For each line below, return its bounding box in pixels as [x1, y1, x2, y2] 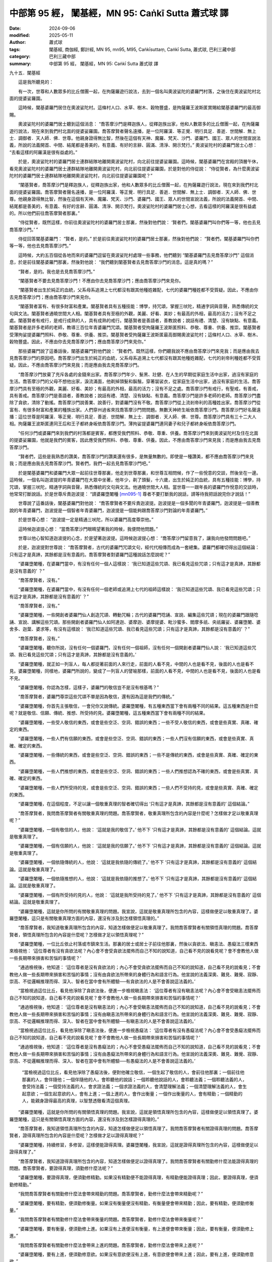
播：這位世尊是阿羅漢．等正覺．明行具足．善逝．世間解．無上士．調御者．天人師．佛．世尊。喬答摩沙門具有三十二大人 [9, 414, 256, 420]
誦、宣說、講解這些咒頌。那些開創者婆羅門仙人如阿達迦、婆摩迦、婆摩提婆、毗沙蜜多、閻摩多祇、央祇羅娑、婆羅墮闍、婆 [9, 619, 261, 625]
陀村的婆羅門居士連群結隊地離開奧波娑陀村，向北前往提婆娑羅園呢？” [9, 172, 153, 179]
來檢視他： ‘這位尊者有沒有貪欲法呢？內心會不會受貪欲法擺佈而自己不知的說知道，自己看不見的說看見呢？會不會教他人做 [9, 948, 259, 954]
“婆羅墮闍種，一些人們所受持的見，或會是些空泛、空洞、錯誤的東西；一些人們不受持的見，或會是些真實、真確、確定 [18, 784, 259, 791]
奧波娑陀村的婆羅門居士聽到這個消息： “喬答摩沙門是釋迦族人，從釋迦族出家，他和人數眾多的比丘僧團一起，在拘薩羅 [18, 121, 260, 127]
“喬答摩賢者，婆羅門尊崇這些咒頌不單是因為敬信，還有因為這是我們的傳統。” [18, 694, 175, 700]
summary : [9, 61, 32, 67]
